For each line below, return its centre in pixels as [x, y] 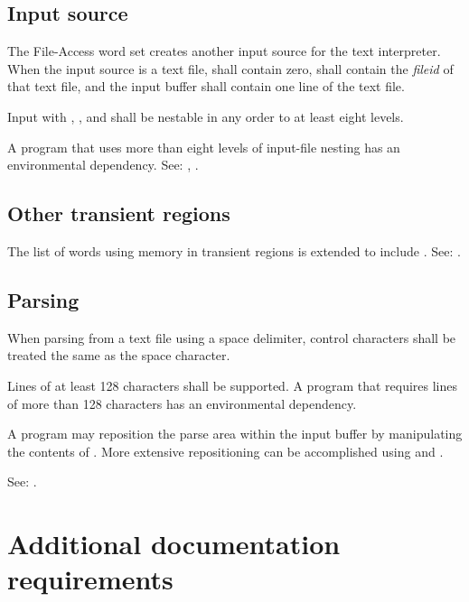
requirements [90, 579]
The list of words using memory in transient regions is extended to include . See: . [234, 250]
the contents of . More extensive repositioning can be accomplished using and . [225, 451]
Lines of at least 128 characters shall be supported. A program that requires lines [232, 385]
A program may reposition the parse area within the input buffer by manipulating [235, 434]
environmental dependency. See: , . [103, 165]
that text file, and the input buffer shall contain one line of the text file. [206, 86]
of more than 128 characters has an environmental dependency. [182, 403]
